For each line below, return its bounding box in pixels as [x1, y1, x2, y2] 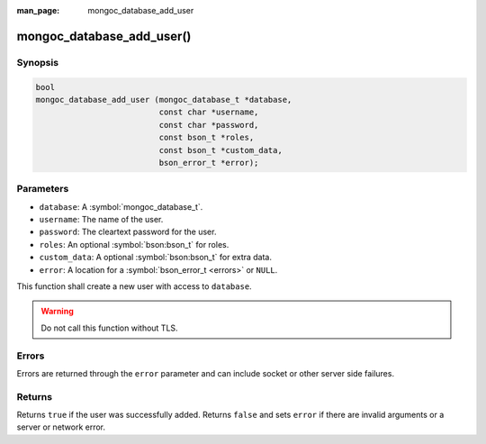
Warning [40, 306, 74, 317]
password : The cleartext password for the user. [39, 226, 217, 238]
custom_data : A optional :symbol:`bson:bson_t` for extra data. [39, 252, 273, 263]
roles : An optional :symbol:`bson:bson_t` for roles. [39, 239, 229, 249]
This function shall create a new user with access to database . [16, 280, 252, 292]
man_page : [16, 5, 60, 15]
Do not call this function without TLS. [40, 322, 179, 333]
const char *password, [158, 120, 259, 130]
